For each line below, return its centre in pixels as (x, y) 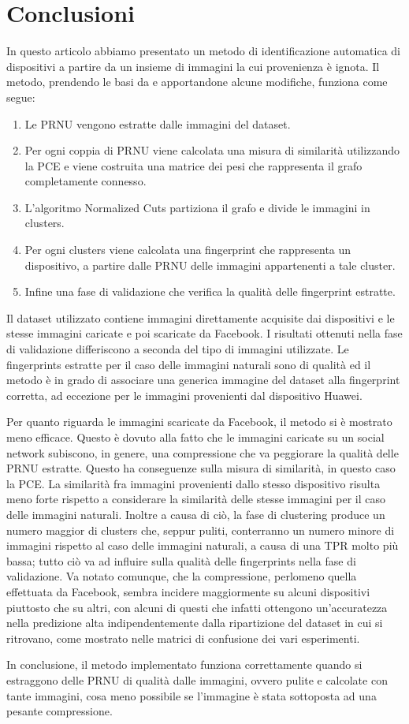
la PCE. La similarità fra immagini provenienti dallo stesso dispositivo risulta (193, 483)
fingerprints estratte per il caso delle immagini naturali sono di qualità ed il (189, 364)
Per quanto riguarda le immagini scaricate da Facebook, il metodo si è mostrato (199, 422)
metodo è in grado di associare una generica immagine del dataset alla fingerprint (203, 380)
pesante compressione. (59, 711)
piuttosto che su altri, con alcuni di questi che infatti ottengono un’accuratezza (197, 607)
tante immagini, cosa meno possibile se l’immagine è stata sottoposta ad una (191, 695)
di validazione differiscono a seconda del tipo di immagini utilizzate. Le (178, 349)
